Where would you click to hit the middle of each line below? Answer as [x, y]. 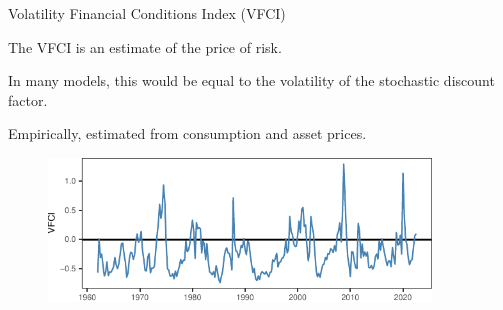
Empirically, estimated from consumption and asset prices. [187, 133]
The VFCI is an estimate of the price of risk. [145, 46]
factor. [28, 99]
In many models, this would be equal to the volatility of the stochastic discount [251, 80]
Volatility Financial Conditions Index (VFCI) [147, 13]
